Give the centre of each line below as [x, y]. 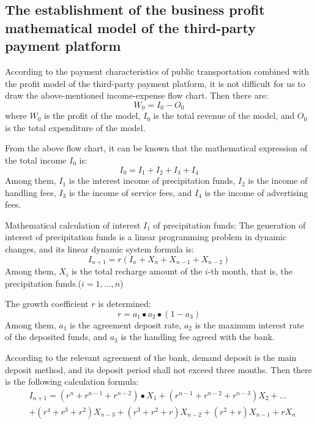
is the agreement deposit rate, [126, 324]
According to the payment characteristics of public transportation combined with [157, 71]
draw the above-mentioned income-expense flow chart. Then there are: [137, 95]
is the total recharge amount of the [137, 271]
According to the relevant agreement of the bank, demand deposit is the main [151, 358]
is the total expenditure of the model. [75, 127]
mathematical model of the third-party [130, 27]
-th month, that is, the [250, 271]
